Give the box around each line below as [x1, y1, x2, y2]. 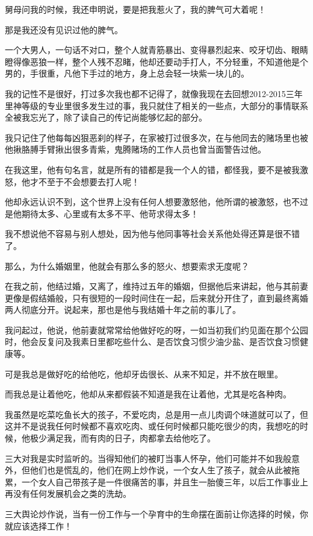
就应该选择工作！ [5, 519, 72, 532]
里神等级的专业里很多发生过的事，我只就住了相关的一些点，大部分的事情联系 [5, 99, 308, 112]
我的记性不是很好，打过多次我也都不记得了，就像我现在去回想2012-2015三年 [5, 87, 303, 99]
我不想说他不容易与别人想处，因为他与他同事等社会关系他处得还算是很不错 [5, 227, 300, 240]
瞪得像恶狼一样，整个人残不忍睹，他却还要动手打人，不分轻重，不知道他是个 [5, 55, 308, 68]
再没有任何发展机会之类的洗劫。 [5, 487, 131, 500]
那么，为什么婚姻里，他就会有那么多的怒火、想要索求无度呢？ [5, 259, 249, 272]
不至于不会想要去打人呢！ [38, 175, 140, 188]
